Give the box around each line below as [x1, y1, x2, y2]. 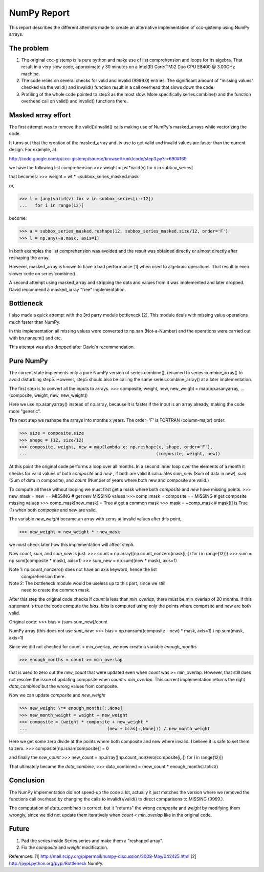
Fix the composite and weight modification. [21, 844, 109, 850]
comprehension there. [21, 573, 66, 579]
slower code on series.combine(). [9, 270, 77, 277]
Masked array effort [9, 111, 71, 119]
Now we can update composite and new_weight [9, 692, 106, 698]
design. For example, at [9, 147, 56, 153]
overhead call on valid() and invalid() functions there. [21, 98, 128, 104]
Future [9, 824, 30, 833]
